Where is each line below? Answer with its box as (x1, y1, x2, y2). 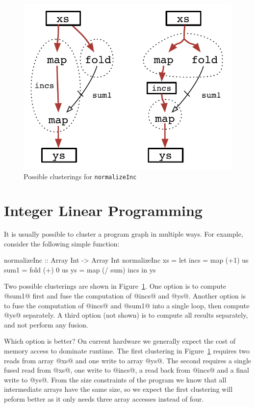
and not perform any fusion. (4, 319, 88, 329)
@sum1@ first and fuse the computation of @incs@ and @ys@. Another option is (4, 291, 246, 301)
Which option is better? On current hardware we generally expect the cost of (4, 336, 236, 346)
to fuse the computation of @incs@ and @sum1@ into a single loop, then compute (4, 300, 250, 310)
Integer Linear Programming (4, 200, 203, 220)
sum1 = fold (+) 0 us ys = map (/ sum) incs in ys (4, 264, 156, 274)
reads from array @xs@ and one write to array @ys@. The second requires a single (4, 355, 252, 365)
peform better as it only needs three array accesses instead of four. (4, 394, 204, 404)
